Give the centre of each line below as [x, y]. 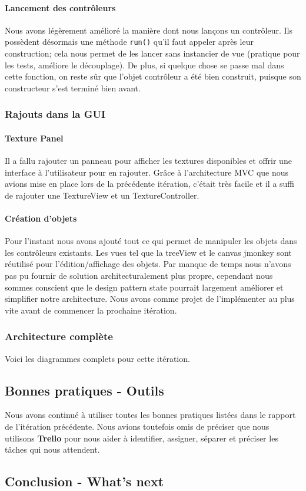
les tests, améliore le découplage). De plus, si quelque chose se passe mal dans [144, 65]
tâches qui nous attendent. [52, 449]
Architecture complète [59, 336]
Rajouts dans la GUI [55, 114]
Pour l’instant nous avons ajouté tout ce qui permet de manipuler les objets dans [151, 241]
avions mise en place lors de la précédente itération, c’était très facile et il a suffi [150, 184]
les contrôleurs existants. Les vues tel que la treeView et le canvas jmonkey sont [148, 252]
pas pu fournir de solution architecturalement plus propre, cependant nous [139, 276]
